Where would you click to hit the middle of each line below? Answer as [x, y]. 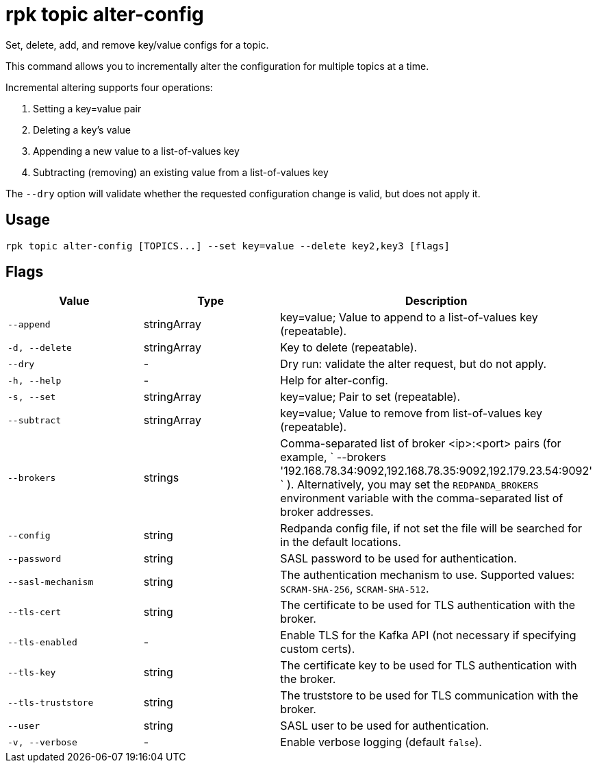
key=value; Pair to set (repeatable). [370, 397]
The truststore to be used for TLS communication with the [429, 696]
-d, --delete [40, 347]
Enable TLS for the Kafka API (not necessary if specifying [428, 635]
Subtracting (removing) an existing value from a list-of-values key [181, 172]
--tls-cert [35, 612]
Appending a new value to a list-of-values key [136, 151]
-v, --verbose [42, 742]
